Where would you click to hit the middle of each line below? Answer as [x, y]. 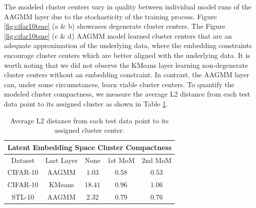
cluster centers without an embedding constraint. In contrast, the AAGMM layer [127, 75]
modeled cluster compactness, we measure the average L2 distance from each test [127, 94]
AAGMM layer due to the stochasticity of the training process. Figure [110, 16]
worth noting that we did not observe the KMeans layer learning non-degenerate [126, 65]
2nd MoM [157, 160]
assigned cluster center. [89, 130]
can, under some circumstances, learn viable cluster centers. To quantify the [119, 84]
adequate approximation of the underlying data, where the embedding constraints [128, 45]
